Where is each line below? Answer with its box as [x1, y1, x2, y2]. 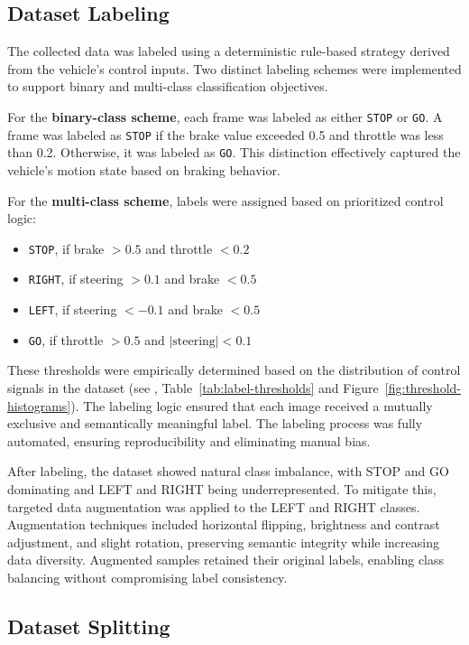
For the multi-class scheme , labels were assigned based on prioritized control [7, 191, 444, 210]
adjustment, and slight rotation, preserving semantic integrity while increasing [7, 532, 439, 551]
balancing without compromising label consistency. [7, 567, 288, 586]
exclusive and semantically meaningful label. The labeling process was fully [7, 414, 423, 433]
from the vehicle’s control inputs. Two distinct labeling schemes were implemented [7, 59, 462, 78]
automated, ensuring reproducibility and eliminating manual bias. [7, 431, 371, 450]
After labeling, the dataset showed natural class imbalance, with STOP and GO [7, 462, 449, 481]
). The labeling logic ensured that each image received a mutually [70, 396, 433, 415]
